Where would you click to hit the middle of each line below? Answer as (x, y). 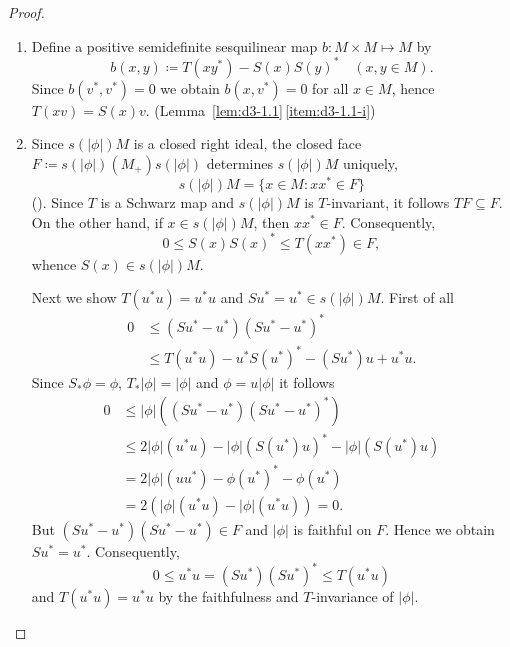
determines (239, 162)
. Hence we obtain (440, 529)
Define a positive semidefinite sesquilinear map (174, 45)
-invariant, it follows (388, 201)
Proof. (26, 12)
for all (330, 87)
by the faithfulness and (228, 596)
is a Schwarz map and (167, 201)
